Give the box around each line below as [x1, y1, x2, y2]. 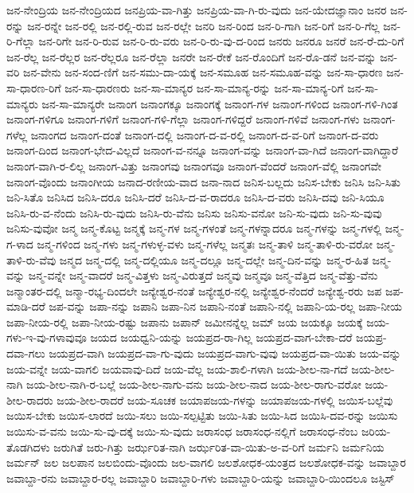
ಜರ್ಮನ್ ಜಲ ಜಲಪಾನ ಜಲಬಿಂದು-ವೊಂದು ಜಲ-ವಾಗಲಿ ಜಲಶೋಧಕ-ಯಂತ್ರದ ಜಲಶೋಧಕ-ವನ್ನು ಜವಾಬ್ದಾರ [6, 454, 406, 471]
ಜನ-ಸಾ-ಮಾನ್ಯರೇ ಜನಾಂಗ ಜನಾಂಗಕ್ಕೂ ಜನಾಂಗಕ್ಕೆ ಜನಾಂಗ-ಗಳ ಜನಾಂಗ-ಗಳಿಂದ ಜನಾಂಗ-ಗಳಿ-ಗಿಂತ [41, 95, 398, 112]
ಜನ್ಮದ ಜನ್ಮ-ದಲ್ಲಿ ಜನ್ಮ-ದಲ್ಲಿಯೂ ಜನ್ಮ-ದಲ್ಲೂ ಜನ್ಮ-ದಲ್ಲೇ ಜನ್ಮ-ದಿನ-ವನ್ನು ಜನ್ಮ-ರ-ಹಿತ [59, 251, 369, 268]
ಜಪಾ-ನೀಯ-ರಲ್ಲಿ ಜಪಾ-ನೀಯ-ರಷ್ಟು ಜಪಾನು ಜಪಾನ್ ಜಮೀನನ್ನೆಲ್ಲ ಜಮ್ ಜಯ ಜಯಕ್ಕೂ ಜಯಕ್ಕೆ [6, 313, 363, 330]
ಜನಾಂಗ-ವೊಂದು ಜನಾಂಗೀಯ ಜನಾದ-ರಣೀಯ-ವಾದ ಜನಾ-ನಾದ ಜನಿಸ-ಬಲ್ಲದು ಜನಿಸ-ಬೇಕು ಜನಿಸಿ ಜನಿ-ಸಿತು [6, 173, 400, 190]
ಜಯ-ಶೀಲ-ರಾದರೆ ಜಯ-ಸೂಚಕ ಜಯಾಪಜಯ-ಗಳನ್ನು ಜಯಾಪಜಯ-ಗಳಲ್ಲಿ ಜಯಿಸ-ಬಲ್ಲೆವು [57, 391, 393, 408]
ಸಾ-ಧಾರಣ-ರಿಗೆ [6, 79, 61, 96]
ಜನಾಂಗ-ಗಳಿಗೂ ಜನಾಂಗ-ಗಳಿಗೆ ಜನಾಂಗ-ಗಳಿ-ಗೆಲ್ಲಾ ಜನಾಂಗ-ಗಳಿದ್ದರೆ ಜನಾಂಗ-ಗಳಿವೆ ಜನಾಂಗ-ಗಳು [6, 111, 360, 127]
